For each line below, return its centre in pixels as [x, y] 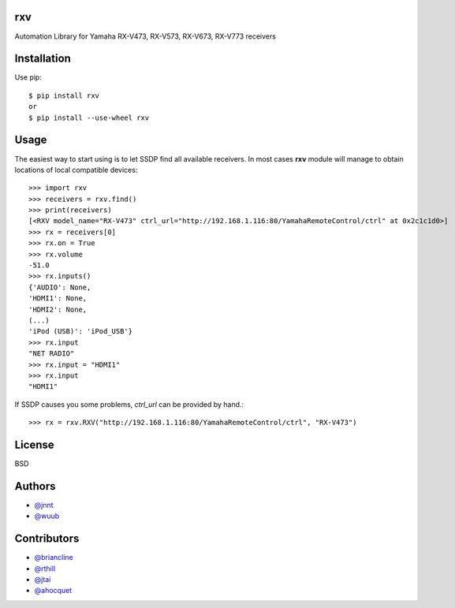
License [34, 444]
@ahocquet [53, 591]
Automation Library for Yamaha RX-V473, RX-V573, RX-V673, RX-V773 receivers [145, 36]
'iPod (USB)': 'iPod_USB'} [81, 332]
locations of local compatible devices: [76, 170]
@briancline [54, 558]
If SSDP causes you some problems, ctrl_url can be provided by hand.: [129, 404]
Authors [35, 486]
